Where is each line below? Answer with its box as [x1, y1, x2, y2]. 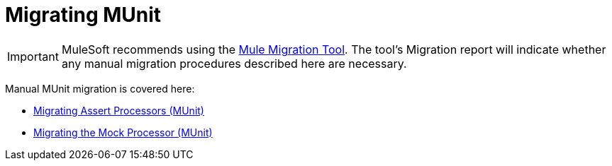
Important [7, 49, 59, 64]
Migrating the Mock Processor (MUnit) [33, 126, 213, 138]
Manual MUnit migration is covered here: [5, 82, 195, 95]
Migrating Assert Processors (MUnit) [33, 104, 204, 117]
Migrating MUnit [5, 3, 162, 27]
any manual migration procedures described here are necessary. [61, 56, 407, 71]
